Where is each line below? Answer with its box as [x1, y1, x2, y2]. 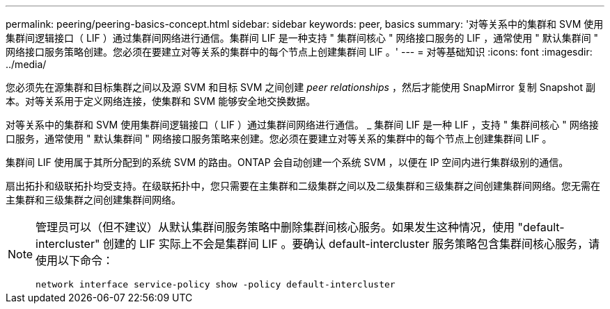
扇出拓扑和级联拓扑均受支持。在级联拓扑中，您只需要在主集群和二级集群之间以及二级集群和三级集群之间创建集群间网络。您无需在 [6, 180, 600, 192]
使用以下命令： [36, 253, 114, 267]
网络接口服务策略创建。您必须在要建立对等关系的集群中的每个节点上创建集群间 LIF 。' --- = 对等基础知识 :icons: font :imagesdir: [6, 46, 593, 58]
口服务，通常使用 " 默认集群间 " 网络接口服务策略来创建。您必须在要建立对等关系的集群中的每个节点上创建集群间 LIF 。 [6, 133, 552, 144]
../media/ [6, 58, 47, 70]
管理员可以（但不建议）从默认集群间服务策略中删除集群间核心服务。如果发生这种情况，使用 [36, 220, 515, 234]
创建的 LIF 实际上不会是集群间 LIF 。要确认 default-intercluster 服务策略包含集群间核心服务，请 [102, 237, 600, 251]
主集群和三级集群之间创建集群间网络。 [6, 194, 181, 206]
